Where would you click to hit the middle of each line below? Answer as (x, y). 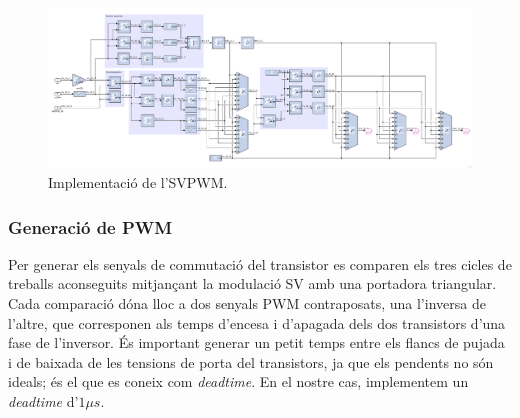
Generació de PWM (90, 226)
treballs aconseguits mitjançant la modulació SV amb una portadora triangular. (252, 283)
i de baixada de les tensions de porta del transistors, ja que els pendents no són (251, 361)
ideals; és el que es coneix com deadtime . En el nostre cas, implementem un (238, 381)
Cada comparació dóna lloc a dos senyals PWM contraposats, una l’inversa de (247, 302)
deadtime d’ (43, 400)
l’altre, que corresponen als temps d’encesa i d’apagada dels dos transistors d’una (257, 322)
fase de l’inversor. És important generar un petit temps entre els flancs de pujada (256, 342)
